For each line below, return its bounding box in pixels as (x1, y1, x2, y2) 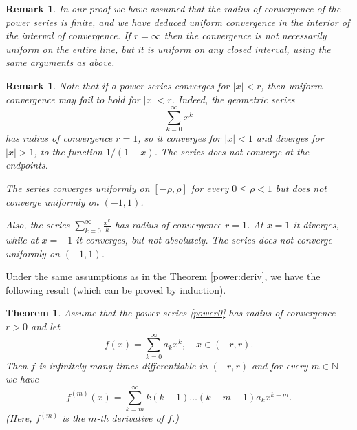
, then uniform (261, 78, 323, 92)
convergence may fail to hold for (6, 92, 140, 106)
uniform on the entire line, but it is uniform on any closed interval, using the (6, 41, 331, 56)
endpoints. (6, 158, 48, 172)
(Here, (6, 411, 32, 425)
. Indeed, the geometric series (171, 92, 295, 106)
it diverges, (293, 217, 339, 232)
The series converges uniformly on (6, 181, 150, 195)
